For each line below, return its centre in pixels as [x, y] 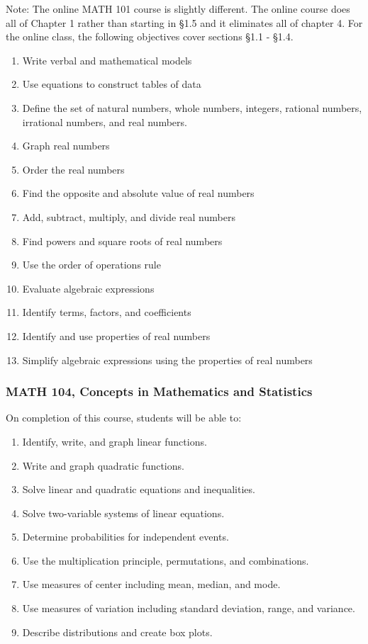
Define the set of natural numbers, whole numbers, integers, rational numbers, [192, 107]
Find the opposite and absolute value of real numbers [138, 193]
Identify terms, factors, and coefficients [107, 312]
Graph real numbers [66, 146]
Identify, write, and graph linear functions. [115, 441]
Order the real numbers [73, 169]
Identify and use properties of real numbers [116, 335]
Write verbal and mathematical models [107, 60]
